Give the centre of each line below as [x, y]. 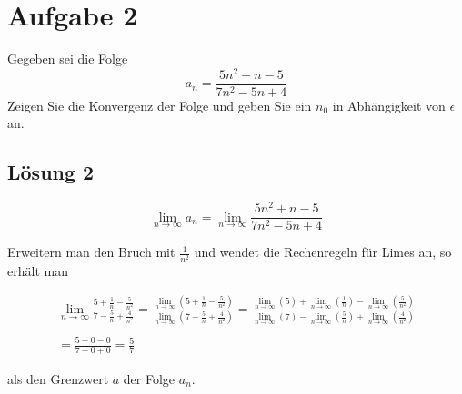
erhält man [38, 270]
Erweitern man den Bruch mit [91, 252]
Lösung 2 [51, 172]
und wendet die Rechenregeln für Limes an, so [323, 252]
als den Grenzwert [58, 378]
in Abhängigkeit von [389, 105]
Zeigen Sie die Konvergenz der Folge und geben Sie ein [160, 105]
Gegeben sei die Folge [68, 59]
